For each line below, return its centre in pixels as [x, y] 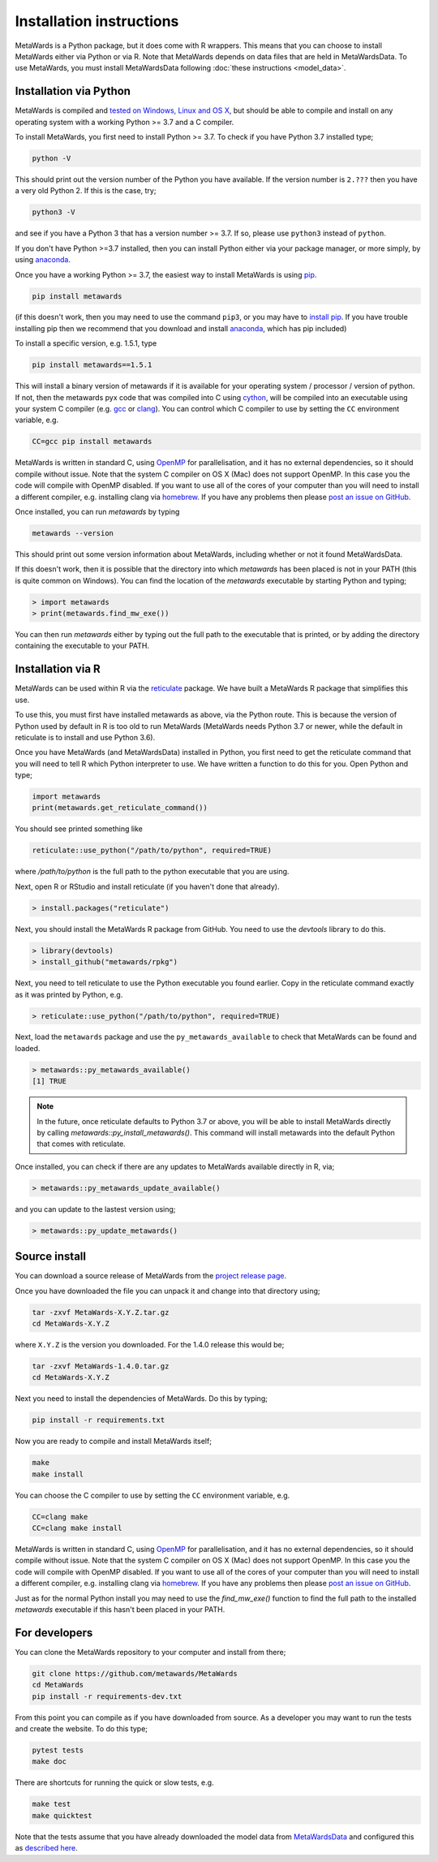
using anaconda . [43, 260]
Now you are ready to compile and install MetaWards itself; [114, 1442]
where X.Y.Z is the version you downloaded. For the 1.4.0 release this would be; [150, 1345]
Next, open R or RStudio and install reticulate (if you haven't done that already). [147, 886]
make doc [49, 1762]
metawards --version [73, 533]
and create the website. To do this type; [82, 1729]
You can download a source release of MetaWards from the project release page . [151, 1276]
